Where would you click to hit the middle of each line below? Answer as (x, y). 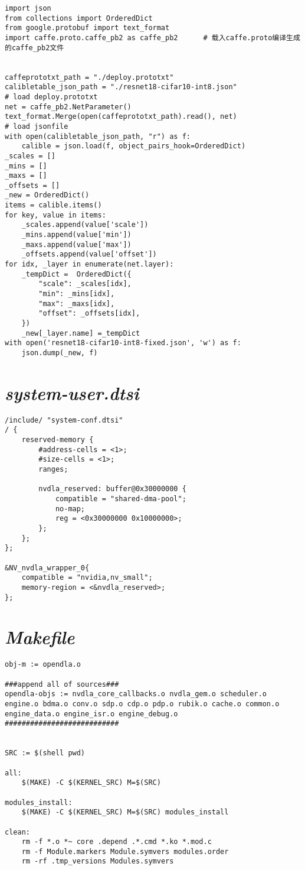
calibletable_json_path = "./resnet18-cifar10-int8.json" (121, 87)
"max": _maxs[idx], (77, 303)
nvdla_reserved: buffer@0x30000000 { (112, 489)
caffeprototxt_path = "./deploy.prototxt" (89, 77)
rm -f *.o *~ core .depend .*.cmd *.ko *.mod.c (117, 842)
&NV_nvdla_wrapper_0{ (47, 568)
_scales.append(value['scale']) (85, 225)
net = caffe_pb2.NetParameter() (68, 107)
